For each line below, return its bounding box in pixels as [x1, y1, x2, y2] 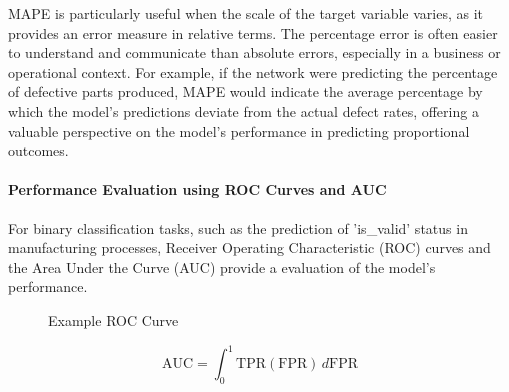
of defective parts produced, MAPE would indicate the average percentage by [8, 81, 483, 102]
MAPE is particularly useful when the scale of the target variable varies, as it [8, 3, 484, 23]
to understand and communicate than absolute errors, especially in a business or [8, 42, 501, 63]
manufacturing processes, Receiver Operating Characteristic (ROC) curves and [8, 237, 491, 258]
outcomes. [8, 140, 69, 161]
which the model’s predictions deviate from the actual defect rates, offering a [8, 100, 479, 121]
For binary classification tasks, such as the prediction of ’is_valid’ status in [8, 217, 468, 238]
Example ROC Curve [48, 309, 179, 330]
